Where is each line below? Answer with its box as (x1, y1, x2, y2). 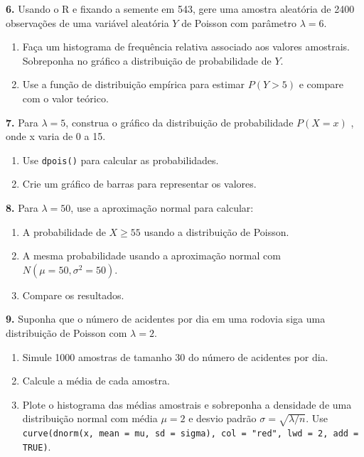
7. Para (6, 114, 38, 129)
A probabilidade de (22, 224, 106, 239)
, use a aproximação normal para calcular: (70, 200, 254, 215)
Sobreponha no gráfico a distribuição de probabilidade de (22, 53, 272, 68)
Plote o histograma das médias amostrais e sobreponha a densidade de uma (22, 397, 352, 412)
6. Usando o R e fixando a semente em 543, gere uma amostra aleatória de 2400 (6, 1, 355, 16)
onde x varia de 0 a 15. (6, 129, 106, 144)
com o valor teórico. (22, 90, 109, 105)
